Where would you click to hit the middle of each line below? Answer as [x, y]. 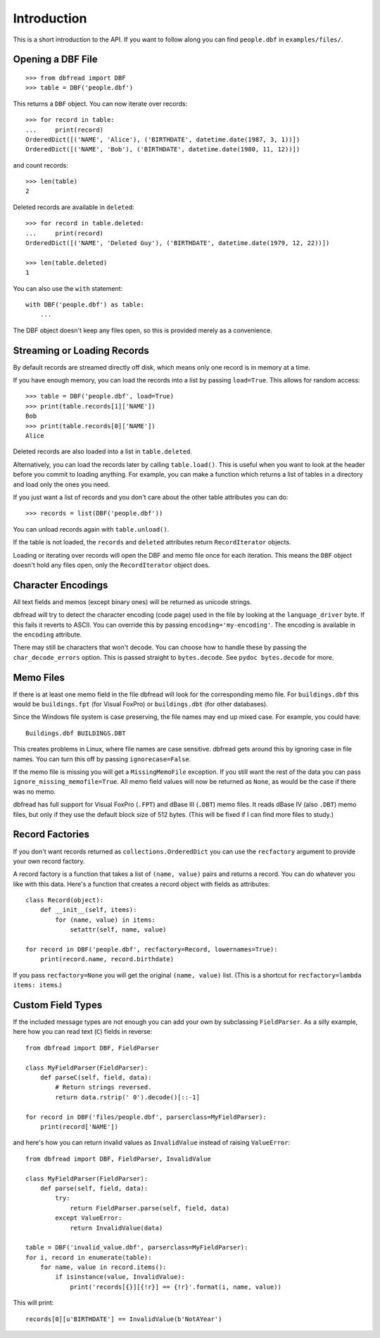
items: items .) [38, 985]
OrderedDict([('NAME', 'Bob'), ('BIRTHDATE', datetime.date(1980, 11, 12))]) [163, 149]
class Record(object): [65, 900]
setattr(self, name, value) [118, 930]
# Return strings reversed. [103, 1087]
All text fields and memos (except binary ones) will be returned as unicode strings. [133, 601]
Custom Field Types [58, 1005]
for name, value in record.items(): [103, 1267]
